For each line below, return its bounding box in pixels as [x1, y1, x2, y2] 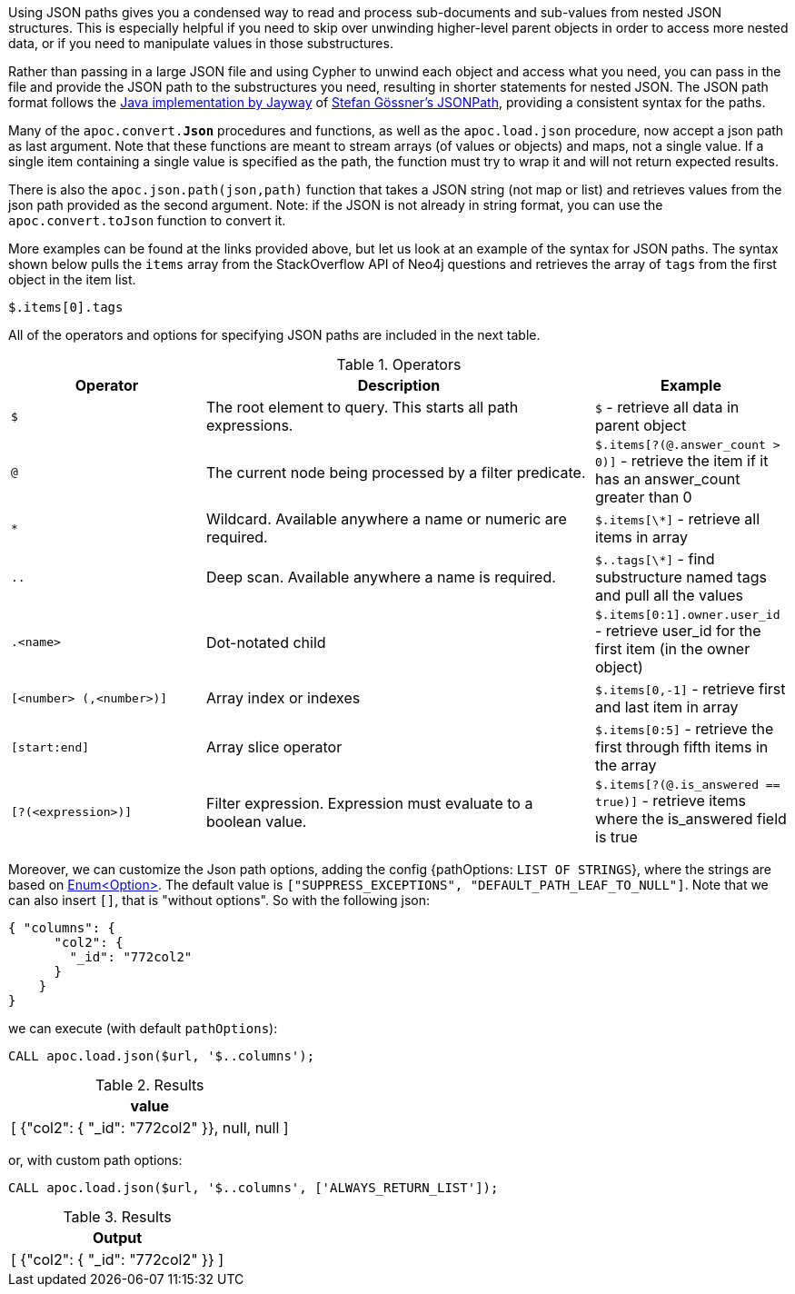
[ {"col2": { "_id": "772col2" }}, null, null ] [11, 1119, 289, 1137]
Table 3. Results [63, 1208, 172, 1226]
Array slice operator [206, 738, 343, 756]
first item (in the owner [595, 640, 750, 658]
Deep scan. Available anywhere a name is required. [206, 568, 556, 586]
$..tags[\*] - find [595, 550, 715, 568]
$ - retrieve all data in [595, 398, 740, 416]
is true [595, 828, 638, 846]
